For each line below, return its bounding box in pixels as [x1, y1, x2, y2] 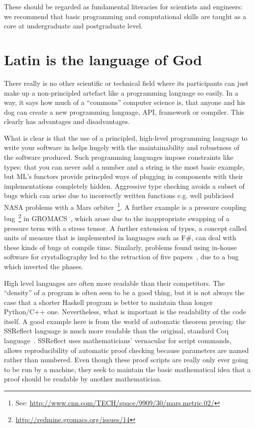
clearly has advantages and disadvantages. [4, 116, 130, 126]
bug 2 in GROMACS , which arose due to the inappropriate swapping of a [4, 212, 229, 223]
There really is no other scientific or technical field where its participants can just [4, 77, 249, 88]
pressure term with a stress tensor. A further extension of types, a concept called [4, 223, 247, 233]
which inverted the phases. [4, 261, 83, 271]
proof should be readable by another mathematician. [4, 374, 162, 384]
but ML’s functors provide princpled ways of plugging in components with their [4, 171, 243, 181]
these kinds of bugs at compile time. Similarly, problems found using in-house [4, 242, 237, 252]
